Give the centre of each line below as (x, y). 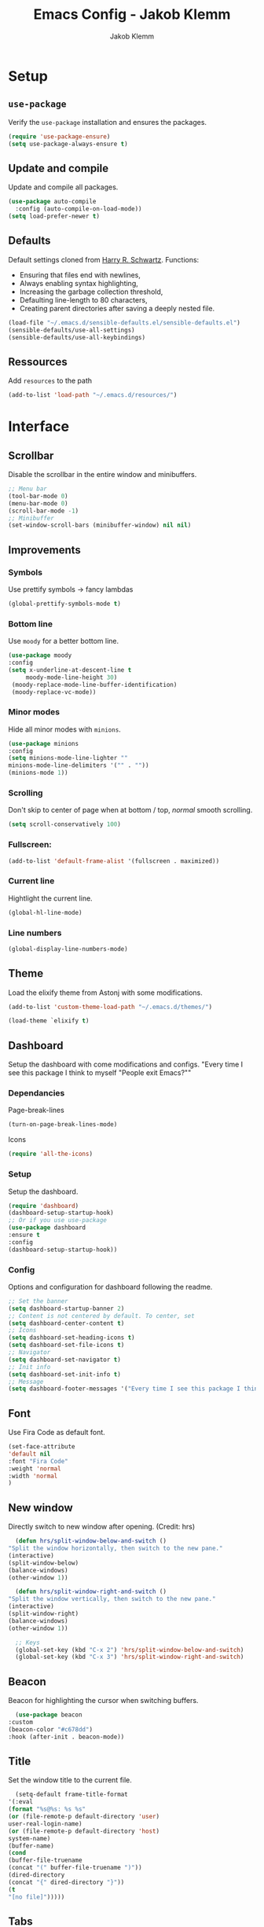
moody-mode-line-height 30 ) (71, 677)
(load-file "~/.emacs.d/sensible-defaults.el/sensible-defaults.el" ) (125, 323)
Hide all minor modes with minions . (65, 729)
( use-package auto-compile (52, 202)
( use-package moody (40, 655)
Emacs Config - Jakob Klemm (132, 15)
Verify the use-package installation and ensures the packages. (107, 122)
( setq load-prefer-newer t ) (54, 217)
